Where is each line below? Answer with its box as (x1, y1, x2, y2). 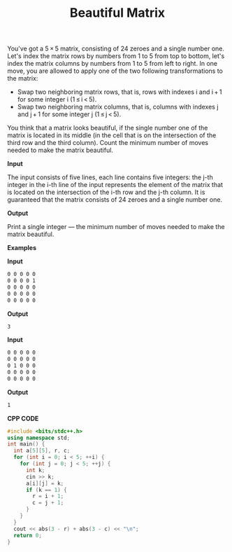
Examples (7, 244, 37, 252)
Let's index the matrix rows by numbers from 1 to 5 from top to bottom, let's (7, 52, 225, 60)
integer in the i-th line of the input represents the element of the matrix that (7, 181, 224, 189)
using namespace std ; (7, 434, 71, 441)
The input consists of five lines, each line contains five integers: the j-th (7, 173, 213, 181)
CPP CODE (7, 414, 39, 422)
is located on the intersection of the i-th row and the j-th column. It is (7, 188, 205, 197)
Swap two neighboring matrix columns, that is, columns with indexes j (17, 103, 219, 111)
